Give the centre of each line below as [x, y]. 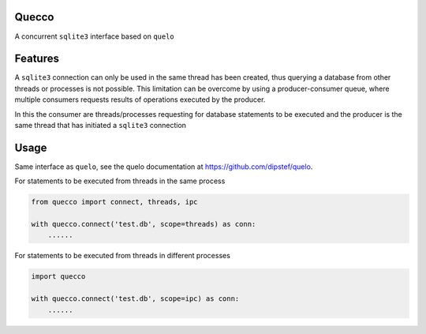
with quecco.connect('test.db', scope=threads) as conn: [144, 224]
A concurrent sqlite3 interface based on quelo [95, 36]
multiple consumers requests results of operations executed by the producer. [140, 99]
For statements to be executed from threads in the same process [120, 181]
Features [37, 59]
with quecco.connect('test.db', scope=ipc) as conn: [135, 299]
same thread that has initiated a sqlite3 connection [101, 125]
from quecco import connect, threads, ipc [114, 202]
